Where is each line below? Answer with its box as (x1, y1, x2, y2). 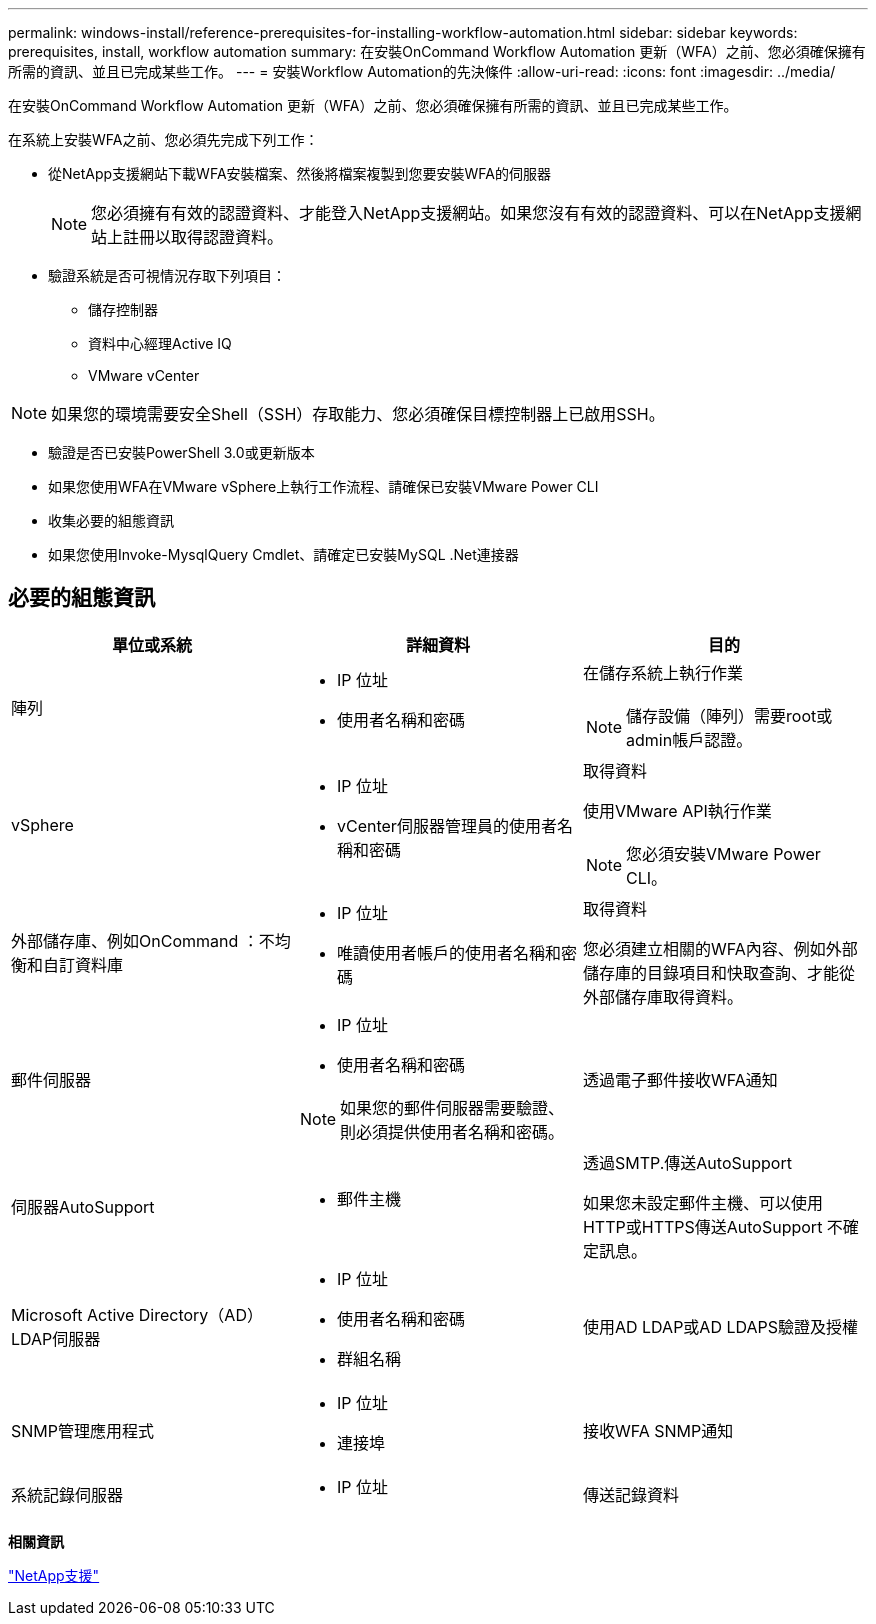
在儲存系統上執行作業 (582, 662, 743, 683)
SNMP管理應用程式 (11, 1420, 154, 1441)
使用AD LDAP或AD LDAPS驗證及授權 (582, 1316, 859, 1337)
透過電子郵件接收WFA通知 (582, 1069, 778, 1090)
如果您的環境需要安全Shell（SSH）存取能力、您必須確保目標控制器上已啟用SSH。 (51, 404, 665, 424)
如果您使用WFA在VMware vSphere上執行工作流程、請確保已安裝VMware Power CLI (48, 478, 599, 495)
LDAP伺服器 (11, 1328, 101, 1349)
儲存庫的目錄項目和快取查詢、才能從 (582, 962, 855, 983)
